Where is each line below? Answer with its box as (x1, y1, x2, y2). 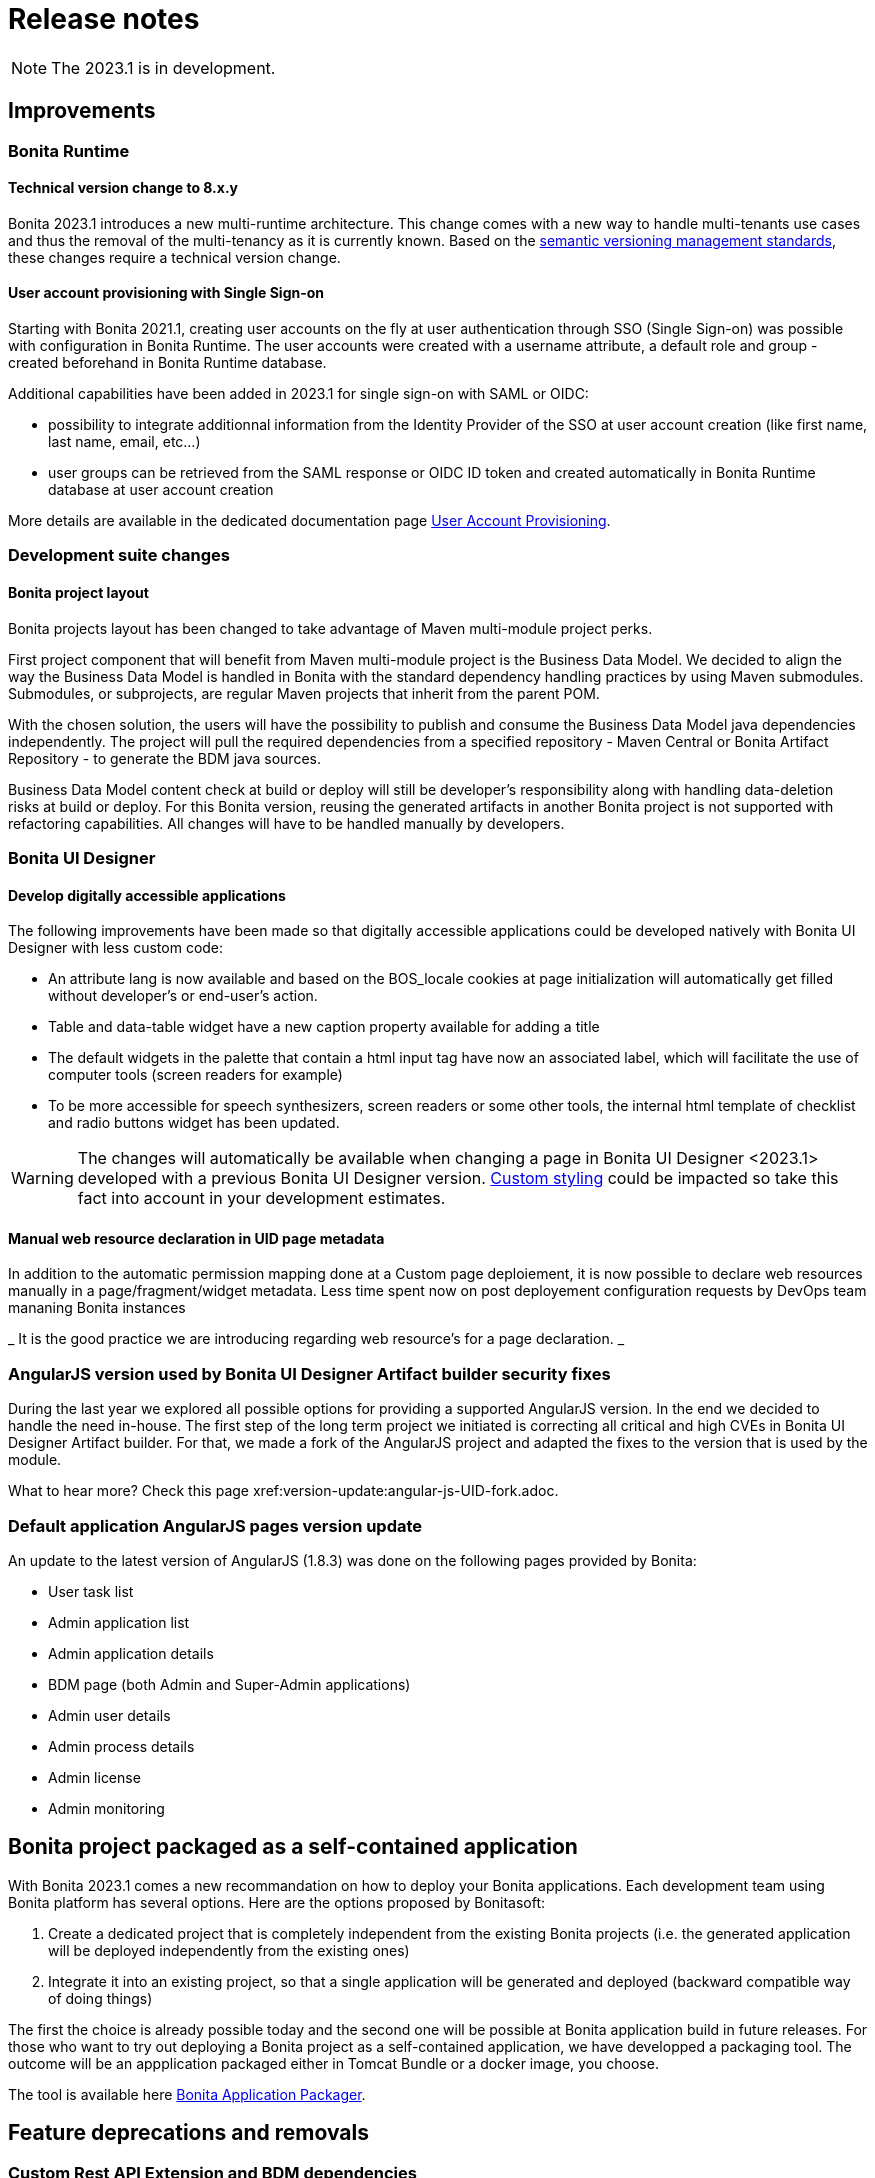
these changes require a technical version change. (8, 248, 341, 266)
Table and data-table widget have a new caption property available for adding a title (48, 1018, 600, 1036)
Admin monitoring (48, 1799, 165, 1817)
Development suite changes (8, 545, 230, 566)
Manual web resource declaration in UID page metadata (8, 1229, 385, 1247)
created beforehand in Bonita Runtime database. (8, 354, 327, 372)
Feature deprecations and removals (8, 2120, 369, 2146)
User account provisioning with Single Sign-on (8, 284, 325, 302)
